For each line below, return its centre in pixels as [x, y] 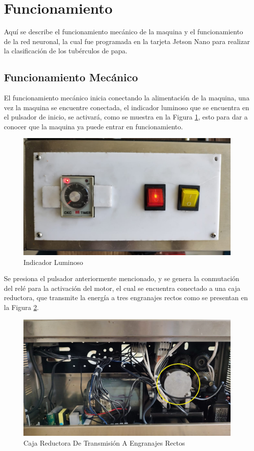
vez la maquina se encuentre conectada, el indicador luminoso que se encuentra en [127, 107]
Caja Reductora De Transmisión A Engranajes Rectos [104, 442]
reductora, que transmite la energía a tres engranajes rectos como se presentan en [126, 297]
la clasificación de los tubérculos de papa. [66, 51]
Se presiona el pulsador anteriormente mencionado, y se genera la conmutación [122, 278]
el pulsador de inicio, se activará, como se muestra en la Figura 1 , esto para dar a [126, 117]
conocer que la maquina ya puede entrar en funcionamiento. [94, 126]
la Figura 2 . [21, 307]
